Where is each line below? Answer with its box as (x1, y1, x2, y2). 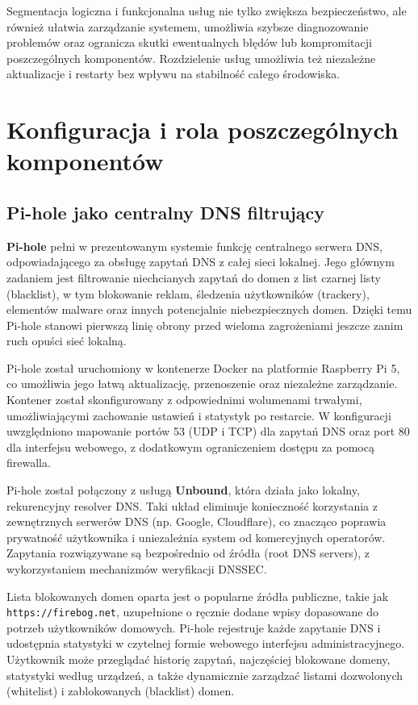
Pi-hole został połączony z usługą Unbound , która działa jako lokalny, (6, 482, 360, 499)
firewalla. (6, 454, 51, 471)
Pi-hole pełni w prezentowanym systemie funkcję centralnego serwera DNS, (6, 237, 382, 254)
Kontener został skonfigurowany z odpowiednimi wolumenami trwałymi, (6, 391, 362, 408)
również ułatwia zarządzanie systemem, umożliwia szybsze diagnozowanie (6, 18, 369, 35)
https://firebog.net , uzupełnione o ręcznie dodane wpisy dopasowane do (6, 603, 378, 620)
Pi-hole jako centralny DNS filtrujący (6, 199, 325, 224)
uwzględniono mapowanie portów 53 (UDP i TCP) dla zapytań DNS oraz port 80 (6, 423, 410, 440)
